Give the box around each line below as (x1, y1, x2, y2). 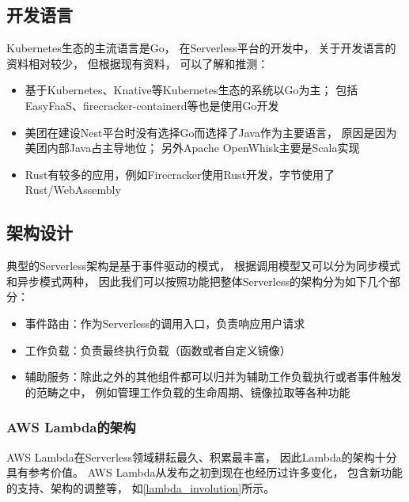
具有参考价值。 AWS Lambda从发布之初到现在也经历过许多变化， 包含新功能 (6, 464, 403, 481)
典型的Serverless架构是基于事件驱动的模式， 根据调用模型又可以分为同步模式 (6, 257, 400, 274)
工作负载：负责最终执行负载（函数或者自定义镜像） (25, 341, 291, 358)
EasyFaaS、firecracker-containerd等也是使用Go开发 (25, 97, 279, 113)
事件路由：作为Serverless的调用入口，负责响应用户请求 (25, 314, 305, 331)
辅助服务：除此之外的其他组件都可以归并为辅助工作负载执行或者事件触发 (25, 368, 402, 385)
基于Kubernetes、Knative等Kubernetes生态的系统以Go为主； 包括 (25, 82, 358, 98)
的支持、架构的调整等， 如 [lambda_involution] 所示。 (6, 479, 275, 496)
